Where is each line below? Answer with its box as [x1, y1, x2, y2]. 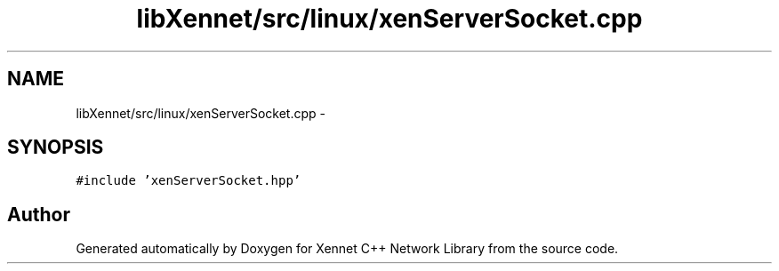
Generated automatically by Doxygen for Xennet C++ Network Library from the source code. [76, 241, 619, 257]
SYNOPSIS [7, 136, 104, 159]
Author [7, 203, 70, 226]
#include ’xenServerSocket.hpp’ [76, 173, 301, 188]
